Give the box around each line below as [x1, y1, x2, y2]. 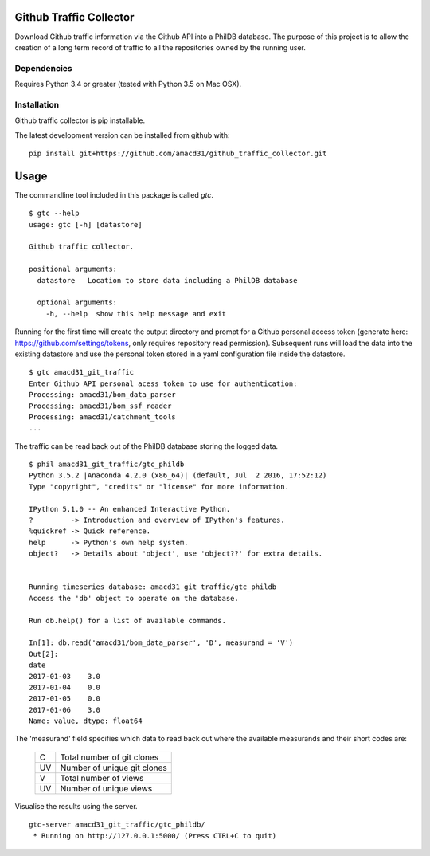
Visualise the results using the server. [14, 801, 139, 811]
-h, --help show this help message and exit [45, 309, 227, 318]
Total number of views [60, 772, 144, 783]
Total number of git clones [60, 752, 159, 763]
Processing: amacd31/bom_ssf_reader [29, 401, 172, 410]
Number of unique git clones [60, 762, 167, 773]
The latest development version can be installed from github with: [14, 130, 230, 139]
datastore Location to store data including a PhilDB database [37, 276, 298, 285]
